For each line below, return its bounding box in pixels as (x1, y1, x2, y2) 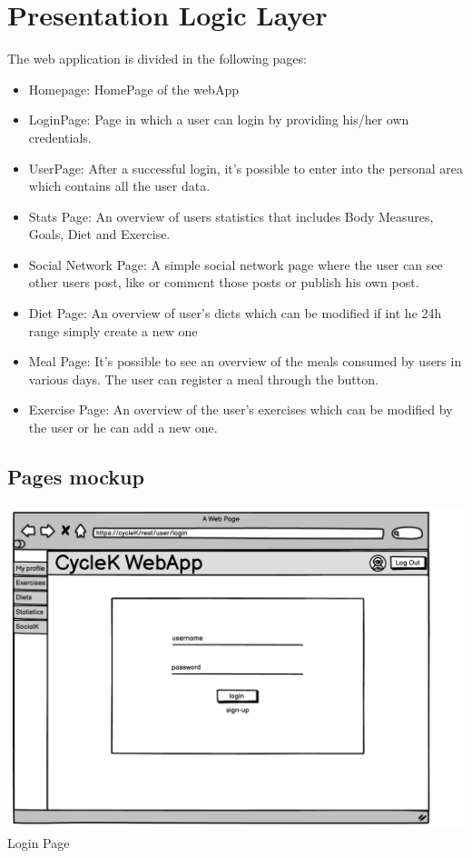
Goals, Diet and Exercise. (28, 224, 171, 244)
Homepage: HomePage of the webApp (28, 79, 239, 98)
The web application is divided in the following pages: (7, 49, 307, 68)
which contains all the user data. (28, 176, 211, 195)
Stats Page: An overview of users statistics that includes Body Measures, (28, 206, 434, 225)
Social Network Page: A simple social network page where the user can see (28, 254, 443, 274)
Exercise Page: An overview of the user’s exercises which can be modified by (28, 400, 453, 419)
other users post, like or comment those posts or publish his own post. (28, 273, 419, 292)
